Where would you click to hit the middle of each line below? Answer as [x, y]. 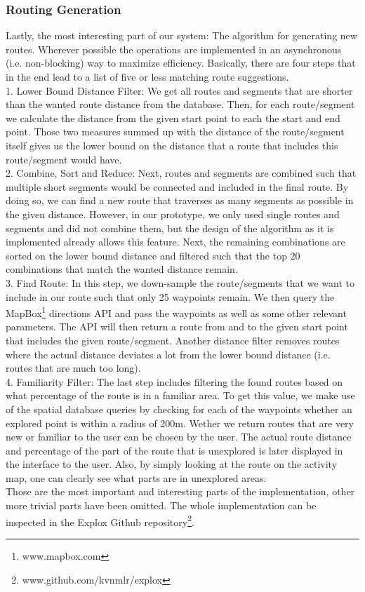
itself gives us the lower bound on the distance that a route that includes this [172, 145]
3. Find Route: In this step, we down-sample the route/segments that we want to [180, 282]
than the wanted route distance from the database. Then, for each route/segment [180, 104]
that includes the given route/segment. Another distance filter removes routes [173, 340]
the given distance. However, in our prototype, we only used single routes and [173, 214]
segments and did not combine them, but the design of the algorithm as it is [170, 228]
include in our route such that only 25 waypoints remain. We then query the [170, 296]
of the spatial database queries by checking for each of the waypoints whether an [179, 409]
